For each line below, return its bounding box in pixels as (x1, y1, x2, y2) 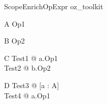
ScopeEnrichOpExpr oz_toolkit (4, 1, 103, 11)
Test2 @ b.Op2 (4, 63, 51, 73)
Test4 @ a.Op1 (4, 90, 50, 100)
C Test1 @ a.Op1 (4, 52, 58, 63)
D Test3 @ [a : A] (4, 79, 59, 90)
